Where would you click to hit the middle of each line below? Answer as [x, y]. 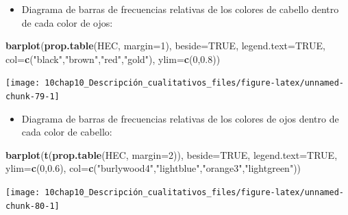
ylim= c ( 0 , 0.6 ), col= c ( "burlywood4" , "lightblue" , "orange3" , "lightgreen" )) [153, 168]
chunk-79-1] [33, 97]
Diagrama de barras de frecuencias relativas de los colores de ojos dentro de [180, 118]
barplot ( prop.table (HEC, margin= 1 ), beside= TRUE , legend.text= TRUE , [165, 46]
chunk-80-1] [33, 206]
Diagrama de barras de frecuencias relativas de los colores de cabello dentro [180, 9]
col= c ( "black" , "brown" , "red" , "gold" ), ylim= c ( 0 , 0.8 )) [113, 59]
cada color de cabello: [67, 132]
